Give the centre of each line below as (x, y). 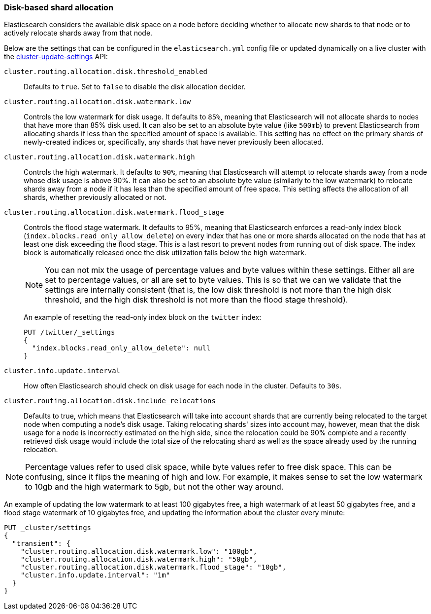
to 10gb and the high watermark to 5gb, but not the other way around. (154, 487)
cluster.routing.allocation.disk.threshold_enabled (106, 72)
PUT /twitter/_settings (69, 332)
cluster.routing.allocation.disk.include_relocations (110, 401)
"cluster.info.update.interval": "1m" (95, 575)
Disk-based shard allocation (59, 7)
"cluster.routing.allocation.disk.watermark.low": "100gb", (139, 552)
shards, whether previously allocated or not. (95, 197)
